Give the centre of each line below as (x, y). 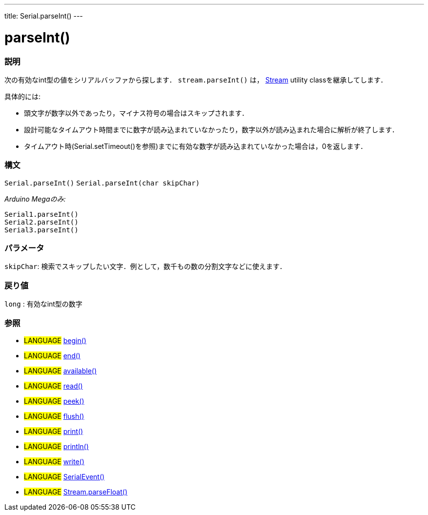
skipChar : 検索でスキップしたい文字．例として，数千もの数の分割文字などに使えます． (145, 267)
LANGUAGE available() (61, 371)
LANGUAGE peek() (54, 401)
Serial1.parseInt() (41, 214)
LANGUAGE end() (52, 355)
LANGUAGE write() (54, 461)
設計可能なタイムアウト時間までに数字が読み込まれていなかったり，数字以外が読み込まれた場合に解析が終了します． (211, 129)
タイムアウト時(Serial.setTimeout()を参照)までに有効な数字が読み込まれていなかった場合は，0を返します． (195, 146)
